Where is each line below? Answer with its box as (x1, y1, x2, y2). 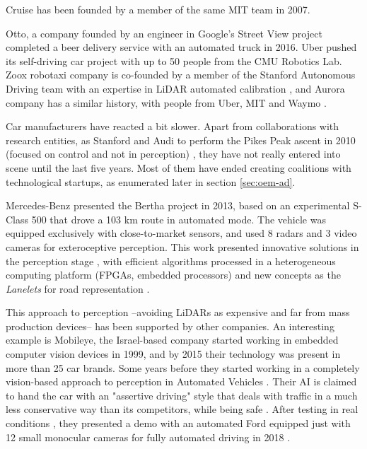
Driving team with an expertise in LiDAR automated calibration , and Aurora (6, 81, 345, 95)
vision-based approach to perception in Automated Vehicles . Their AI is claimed (6, 374, 357, 389)
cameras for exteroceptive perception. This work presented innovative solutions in (6, 239, 359, 254)
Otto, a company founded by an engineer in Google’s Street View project (6, 25, 322, 40)
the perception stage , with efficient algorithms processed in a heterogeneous (6, 253, 336, 268)
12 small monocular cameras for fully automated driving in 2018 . (6, 429, 291, 444)
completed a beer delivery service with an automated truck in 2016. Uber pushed (6, 40, 357, 54)
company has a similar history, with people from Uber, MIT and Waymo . (6, 95, 327, 110)
